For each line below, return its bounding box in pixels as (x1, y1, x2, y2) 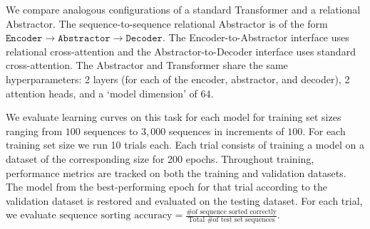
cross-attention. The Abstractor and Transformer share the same (6, 58, 288, 73)
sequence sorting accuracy (59, 211, 173, 221)
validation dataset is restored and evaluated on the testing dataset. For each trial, (6, 193, 363, 208)
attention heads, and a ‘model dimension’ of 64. (6, 85, 214, 100)
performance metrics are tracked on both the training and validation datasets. (6, 165, 346, 180)
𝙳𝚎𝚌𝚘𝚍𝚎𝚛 (125, 33, 163, 44)
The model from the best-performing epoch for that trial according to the (6, 179, 328, 194)
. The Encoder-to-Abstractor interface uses (162, 30, 349, 45)
